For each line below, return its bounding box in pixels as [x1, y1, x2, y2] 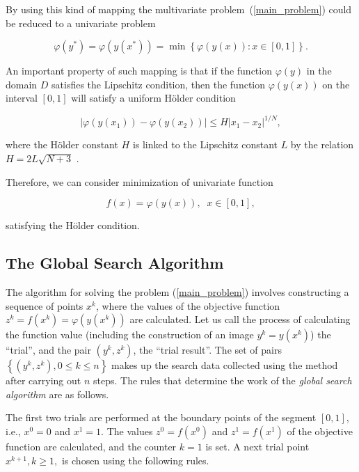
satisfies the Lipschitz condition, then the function [51, 77, 266, 91]
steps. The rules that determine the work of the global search [93, 373, 352, 388]
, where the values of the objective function [95, 298, 280, 313]
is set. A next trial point [205, 439, 310, 454]
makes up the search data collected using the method [111, 358, 338, 372]
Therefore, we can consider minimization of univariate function [6, 174, 273, 189]
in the [306, 63, 332, 78]
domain [6, 77, 38, 91]
